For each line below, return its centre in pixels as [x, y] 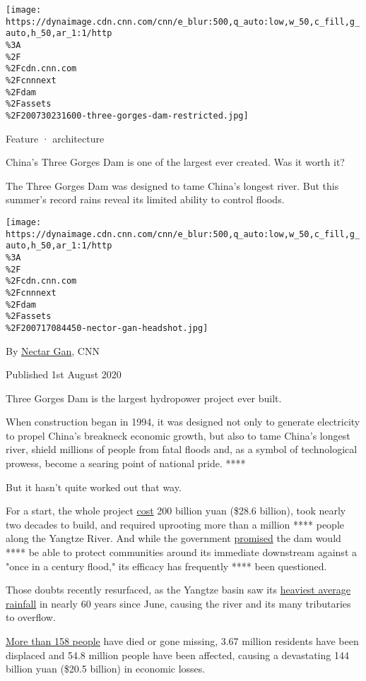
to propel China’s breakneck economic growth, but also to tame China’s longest [178, 435]
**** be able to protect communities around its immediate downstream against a [181, 552]
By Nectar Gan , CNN [53, 350]
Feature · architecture [55, 138]
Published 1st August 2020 [64, 374]
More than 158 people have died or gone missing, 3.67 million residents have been [182, 641]
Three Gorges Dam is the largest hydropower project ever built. [144, 398]
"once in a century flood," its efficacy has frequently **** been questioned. [166, 566]
